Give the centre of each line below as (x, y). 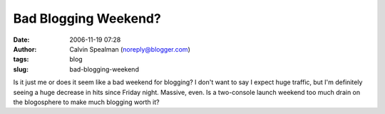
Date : (21, 40)
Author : (25, 49)
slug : (21, 69)
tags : (21, 59)
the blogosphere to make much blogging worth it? (86, 102)
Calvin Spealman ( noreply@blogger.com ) (130, 49)
